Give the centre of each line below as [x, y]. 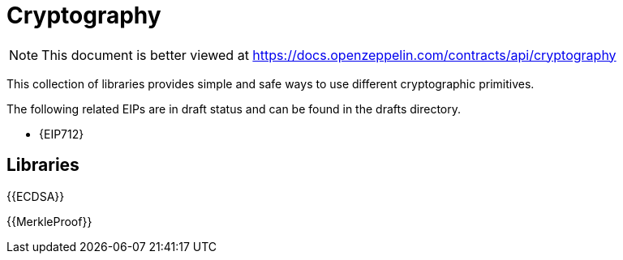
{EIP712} [62, 134]
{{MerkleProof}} [49, 221]
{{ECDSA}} [36, 196]
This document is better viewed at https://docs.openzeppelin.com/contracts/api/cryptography [329, 55]
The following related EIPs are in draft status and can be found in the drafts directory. [234, 109]
